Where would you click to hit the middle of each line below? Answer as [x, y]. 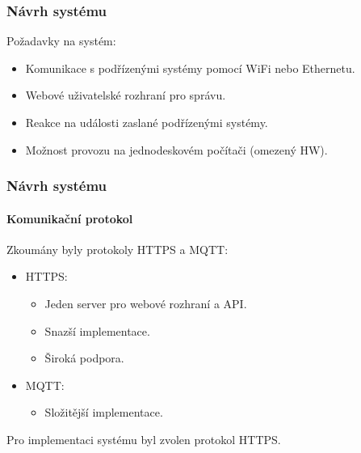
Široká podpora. [84, 358]
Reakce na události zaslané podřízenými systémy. [147, 122]
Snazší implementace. [97, 330]
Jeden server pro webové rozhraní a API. [146, 304]
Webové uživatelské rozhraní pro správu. [126, 95]
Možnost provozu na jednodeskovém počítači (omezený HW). [176, 149]
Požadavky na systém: [61, 41]
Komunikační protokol [70, 218]
